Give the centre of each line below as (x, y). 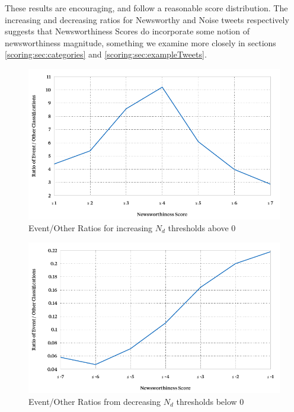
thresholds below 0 (210, 401)
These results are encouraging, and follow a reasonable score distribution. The (146, 8)
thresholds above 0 (202, 227)
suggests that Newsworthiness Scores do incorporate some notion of (127, 31)
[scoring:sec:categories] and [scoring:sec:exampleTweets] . (106, 54)
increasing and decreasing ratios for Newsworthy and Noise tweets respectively (147, 19)
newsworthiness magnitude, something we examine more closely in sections (140, 42)
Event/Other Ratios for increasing (91, 227)
